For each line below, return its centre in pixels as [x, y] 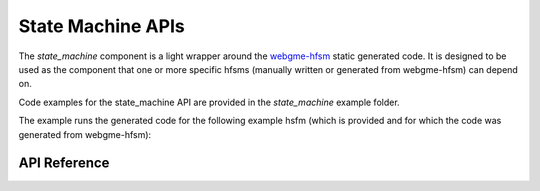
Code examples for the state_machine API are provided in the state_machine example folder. [209, 102]
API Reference [64, 163]
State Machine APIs [101, 26]
